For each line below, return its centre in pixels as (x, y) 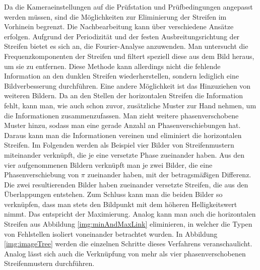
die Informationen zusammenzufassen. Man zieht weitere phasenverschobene (121, 115)
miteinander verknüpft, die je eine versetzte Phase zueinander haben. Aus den (124, 154)
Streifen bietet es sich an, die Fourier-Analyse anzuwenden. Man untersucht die (126, 46)
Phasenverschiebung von (42, 175)
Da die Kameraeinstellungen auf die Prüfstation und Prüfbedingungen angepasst (128, 7)
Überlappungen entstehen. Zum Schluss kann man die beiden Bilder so (113, 194)
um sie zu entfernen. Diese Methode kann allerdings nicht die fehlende (112, 66)
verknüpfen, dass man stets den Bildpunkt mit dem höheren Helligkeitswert (121, 204)
